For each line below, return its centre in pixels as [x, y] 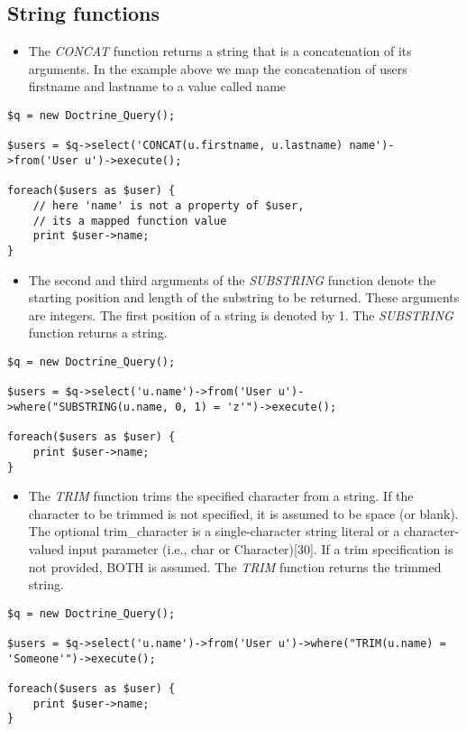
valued [46, 548]
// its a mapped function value [130, 221]
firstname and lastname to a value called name [157, 86]
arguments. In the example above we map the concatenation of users [218, 68]
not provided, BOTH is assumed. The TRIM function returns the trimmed [235, 566]
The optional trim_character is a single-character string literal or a [214, 531]
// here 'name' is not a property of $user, [169, 205]
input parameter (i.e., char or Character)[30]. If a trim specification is [260, 548]
